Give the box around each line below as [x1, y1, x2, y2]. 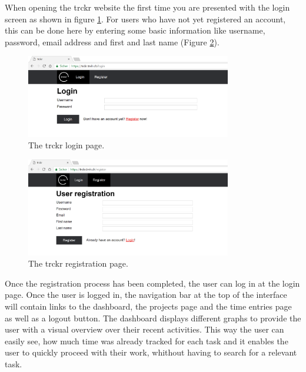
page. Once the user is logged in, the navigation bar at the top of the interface [5, 288, 287, 301]
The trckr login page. [28, 139, 105, 151]
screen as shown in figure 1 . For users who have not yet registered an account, [5, 12, 286, 25]
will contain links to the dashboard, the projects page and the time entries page [5, 300, 292, 313]
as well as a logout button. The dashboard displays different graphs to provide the [5, 311, 301, 324]
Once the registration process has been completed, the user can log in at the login [5, 277, 300, 289]
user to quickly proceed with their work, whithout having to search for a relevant [5, 346, 297, 358]
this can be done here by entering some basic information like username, [5, 24, 265, 36]
